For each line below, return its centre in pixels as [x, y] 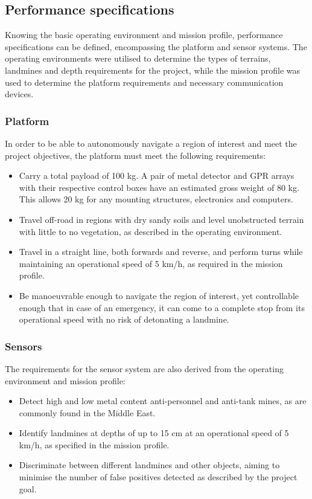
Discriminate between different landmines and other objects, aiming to [149, 465]
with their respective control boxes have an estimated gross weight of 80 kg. [159, 187]
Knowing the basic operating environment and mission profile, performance [144, 35]
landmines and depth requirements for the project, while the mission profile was [153, 70]
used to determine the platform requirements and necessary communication [144, 82]
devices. [19, 94]
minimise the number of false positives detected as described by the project [158, 477]
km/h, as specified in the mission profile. [94, 444]
